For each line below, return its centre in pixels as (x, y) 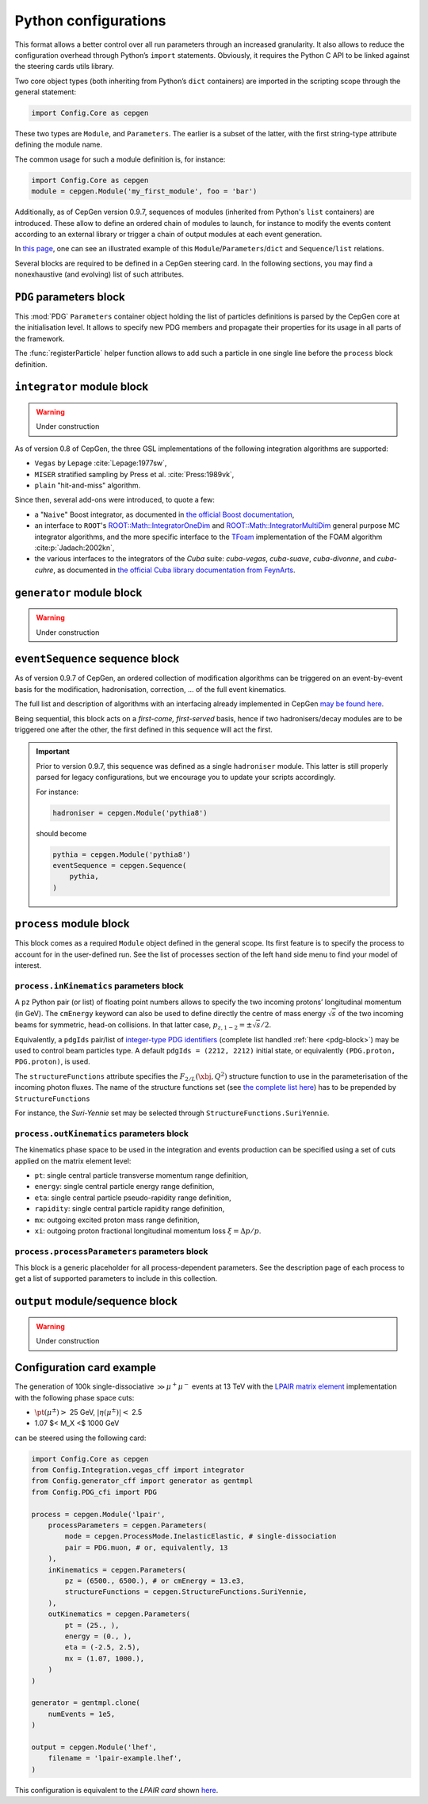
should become (61, 833)
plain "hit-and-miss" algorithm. (88, 485)
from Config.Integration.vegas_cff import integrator (138, 1470)
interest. (28, 965)
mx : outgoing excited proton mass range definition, (117, 1220)
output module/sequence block (96, 1301)
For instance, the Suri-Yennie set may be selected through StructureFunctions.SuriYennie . (172, 1113)
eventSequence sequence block (97, 659)
